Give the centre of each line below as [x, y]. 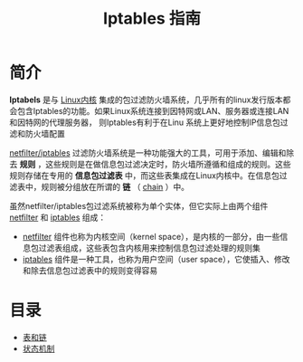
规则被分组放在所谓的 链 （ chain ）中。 [115, 186]
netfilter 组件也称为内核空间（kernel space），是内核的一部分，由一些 [151, 236]
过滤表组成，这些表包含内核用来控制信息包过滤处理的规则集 [149, 248]
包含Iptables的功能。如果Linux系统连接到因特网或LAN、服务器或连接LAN [153, 110]
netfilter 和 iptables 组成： [58, 217]
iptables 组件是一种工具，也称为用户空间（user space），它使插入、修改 [156, 259]
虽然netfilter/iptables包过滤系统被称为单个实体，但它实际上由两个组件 [139, 205]
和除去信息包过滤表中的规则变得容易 [90, 270]
